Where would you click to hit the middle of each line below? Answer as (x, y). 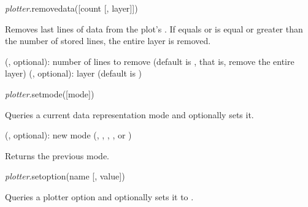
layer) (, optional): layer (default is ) (74, 73)
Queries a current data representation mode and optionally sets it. (129, 114)
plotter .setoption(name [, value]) (65, 176)
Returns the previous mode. (57, 155)
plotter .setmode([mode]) (50, 93)
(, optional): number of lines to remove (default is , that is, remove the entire (150, 61)
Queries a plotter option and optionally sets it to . (99, 196)
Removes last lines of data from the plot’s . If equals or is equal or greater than (154, 28)
